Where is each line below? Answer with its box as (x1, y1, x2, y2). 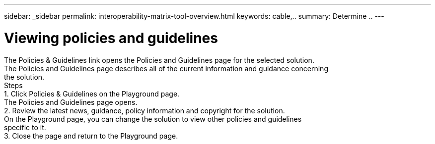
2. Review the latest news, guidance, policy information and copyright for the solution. (4, 106, 285, 115)
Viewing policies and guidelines (4, 29, 218, 47)
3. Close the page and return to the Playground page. (4, 131, 178, 140)
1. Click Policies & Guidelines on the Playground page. (4, 89, 180, 98)
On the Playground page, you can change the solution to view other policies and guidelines (4, 114, 302, 123)
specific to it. (4, 123, 46, 132)
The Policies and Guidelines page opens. (4, 97, 138, 106)
